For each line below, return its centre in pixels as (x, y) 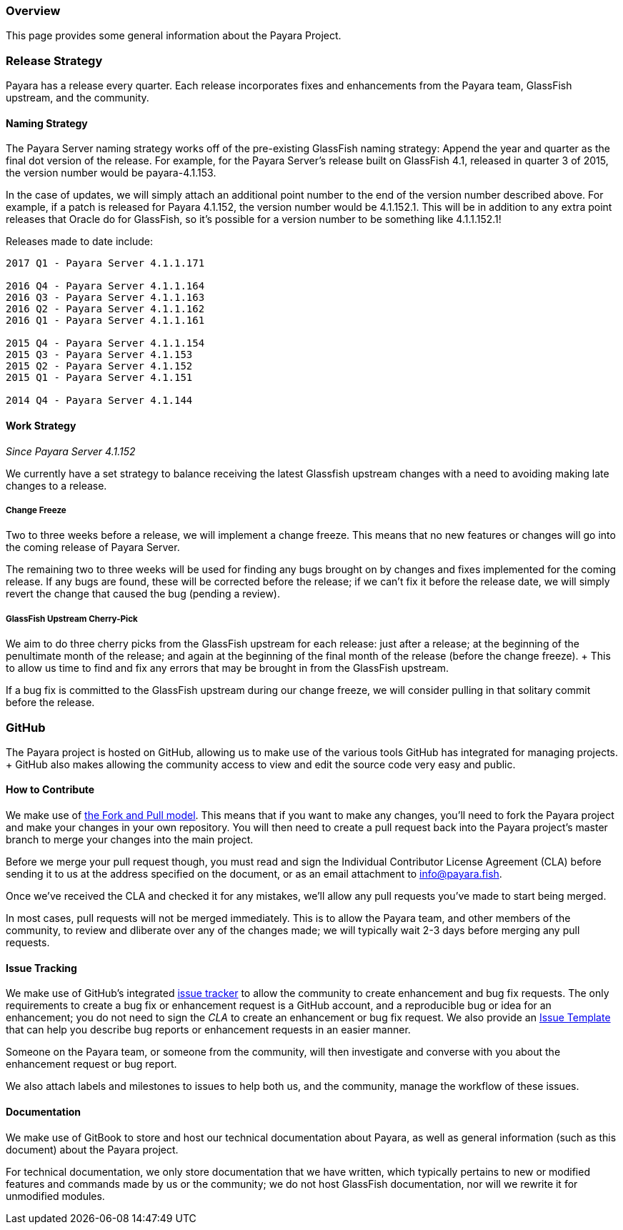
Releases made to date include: (80, 242)
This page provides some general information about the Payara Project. (174, 36)
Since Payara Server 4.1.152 (71, 451)
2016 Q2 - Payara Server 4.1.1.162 (105, 309)
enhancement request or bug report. (91, 1064)
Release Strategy (54, 60)
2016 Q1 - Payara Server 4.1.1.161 (105, 321)
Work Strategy (41, 425)
